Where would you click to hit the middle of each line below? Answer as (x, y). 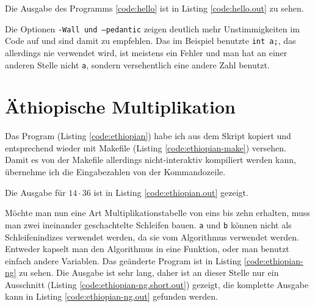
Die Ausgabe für (35, 192)
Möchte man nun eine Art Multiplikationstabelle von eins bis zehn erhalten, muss (157, 213)
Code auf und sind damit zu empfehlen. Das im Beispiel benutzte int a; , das (150, 41)
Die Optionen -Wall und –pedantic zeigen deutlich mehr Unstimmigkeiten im (152, 28)
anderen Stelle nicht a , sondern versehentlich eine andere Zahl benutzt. (137, 64)
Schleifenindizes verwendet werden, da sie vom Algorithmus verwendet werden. (152, 237)
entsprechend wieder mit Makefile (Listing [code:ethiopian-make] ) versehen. (146, 147)
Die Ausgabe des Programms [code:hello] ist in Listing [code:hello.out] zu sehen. (154, 8)
